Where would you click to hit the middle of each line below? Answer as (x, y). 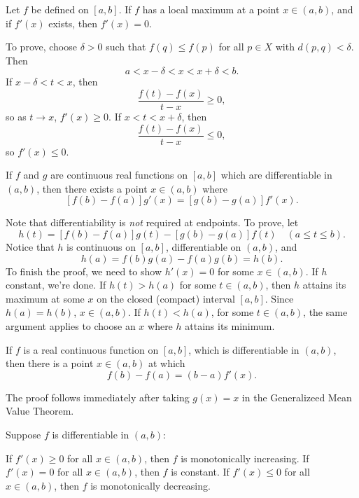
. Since (279, 298)
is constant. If (200, 472)
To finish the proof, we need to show (84, 271)
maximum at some (45, 298)
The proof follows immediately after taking (98, 397)
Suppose (23, 434)
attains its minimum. (230, 326)
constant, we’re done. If (56, 285)
